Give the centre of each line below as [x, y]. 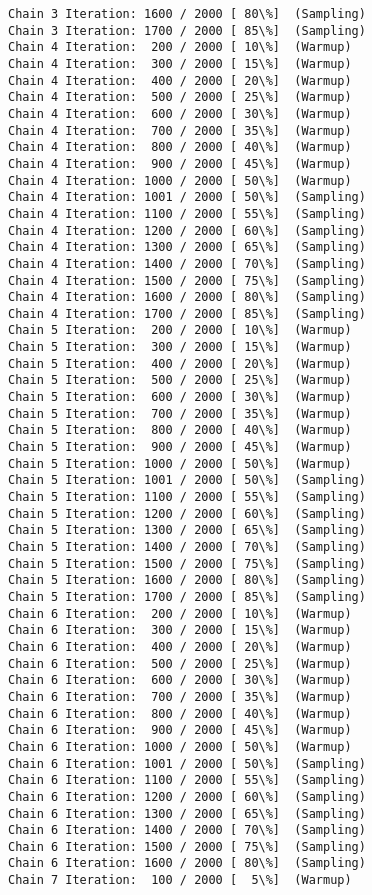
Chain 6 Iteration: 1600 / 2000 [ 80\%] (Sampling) [187, 863]
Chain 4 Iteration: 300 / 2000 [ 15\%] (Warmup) [180, 63]
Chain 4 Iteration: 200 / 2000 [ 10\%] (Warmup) [180, 47]
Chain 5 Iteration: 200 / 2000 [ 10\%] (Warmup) [180, 330]
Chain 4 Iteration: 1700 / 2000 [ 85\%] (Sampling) [187, 313]
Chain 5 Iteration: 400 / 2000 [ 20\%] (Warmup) [180, 363]
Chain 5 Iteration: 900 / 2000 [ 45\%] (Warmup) [180, 447]
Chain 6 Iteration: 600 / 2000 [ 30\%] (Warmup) [180, 680]
